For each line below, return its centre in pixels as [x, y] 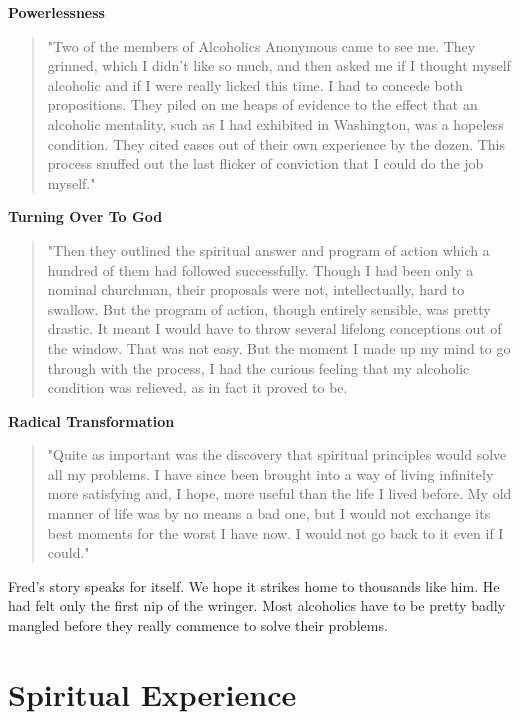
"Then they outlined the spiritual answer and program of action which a [268, 249]
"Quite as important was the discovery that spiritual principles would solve [277, 454]
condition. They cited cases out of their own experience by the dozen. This [276, 143]
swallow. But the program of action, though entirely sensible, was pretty [269, 308]
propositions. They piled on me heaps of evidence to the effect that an [262, 104]
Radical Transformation [91, 420]
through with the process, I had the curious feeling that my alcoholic [258, 367]
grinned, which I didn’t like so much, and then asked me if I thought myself [279, 65]
